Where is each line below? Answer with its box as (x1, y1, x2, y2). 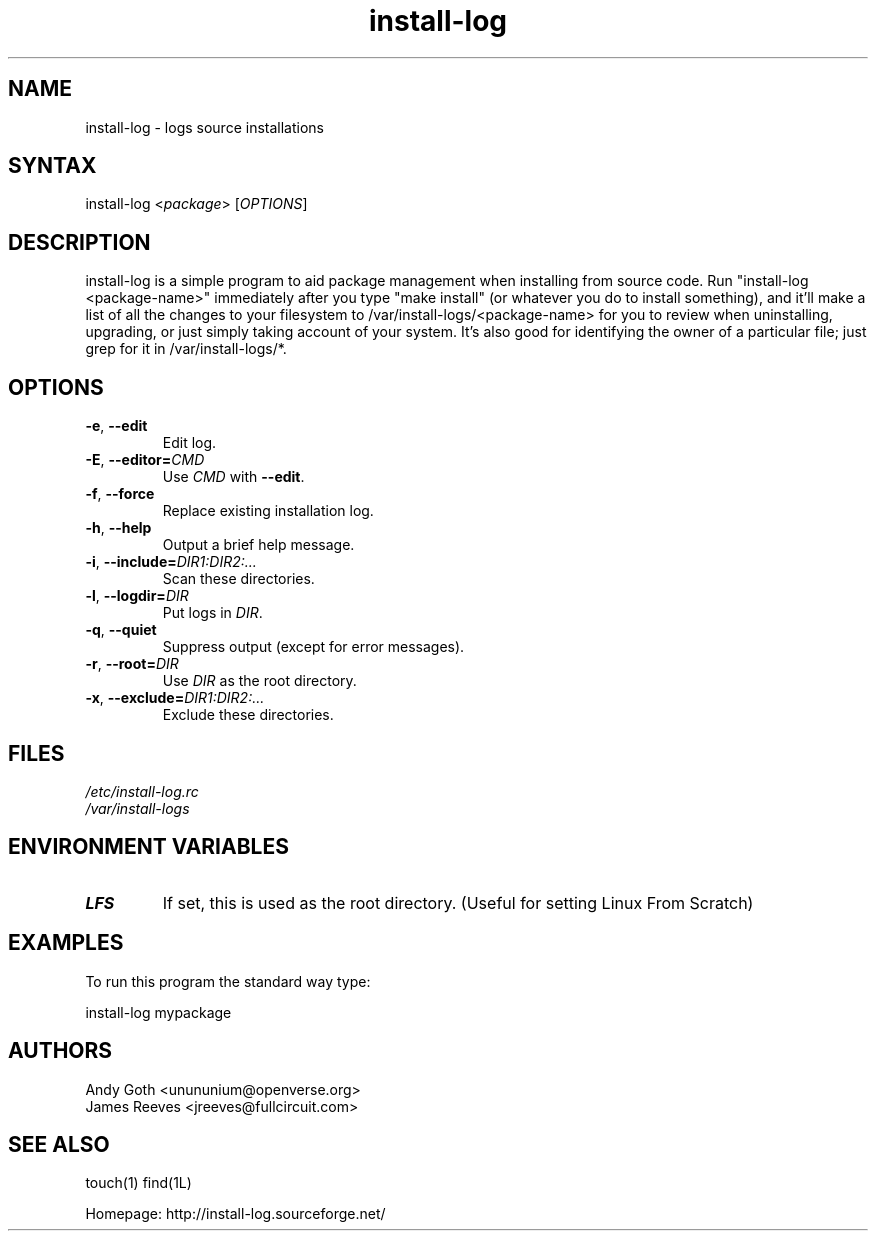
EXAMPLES (8, 930, 124, 956)
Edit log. (162, 434, 217, 452)
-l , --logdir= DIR (85, 587, 189, 605)
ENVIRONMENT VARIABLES (8, 834, 289, 860)
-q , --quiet (85, 621, 157, 639)
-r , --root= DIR (85, 655, 179, 673)
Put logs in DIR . (162, 604, 263, 622)
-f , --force (85, 485, 155, 503)
